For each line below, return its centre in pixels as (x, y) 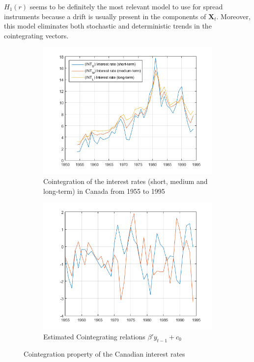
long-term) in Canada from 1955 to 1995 (104, 191)
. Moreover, (233, 16)
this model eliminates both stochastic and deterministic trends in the (108, 26)
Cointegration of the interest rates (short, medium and (126, 181)
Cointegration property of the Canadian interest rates (104, 353)
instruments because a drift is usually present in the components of (105, 16)
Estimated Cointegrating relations (94, 336)
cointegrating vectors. (36, 35)
